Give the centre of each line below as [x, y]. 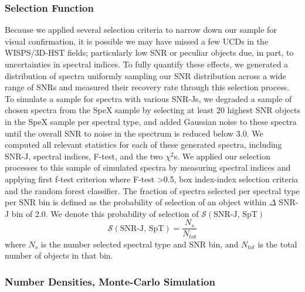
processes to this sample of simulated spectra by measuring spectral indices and [148, 167]
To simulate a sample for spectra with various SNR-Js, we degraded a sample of [148, 98]
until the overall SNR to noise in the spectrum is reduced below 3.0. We [134, 133]
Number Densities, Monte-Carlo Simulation [110, 281]
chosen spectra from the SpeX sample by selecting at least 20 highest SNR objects [152, 110]
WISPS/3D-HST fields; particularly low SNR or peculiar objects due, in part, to [149, 52]
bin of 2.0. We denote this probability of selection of [105, 213]
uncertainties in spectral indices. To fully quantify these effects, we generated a [147, 64]
